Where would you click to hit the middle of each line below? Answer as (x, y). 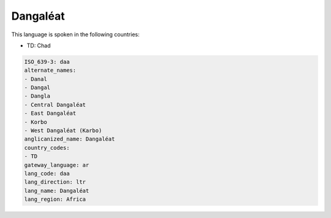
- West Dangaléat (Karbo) (63, 131)
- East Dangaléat (50, 113)
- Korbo (36, 122)
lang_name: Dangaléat (57, 191)
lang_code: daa (47, 173)
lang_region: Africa (55, 199)
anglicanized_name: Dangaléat (70, 139)
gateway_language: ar (57, 165)
